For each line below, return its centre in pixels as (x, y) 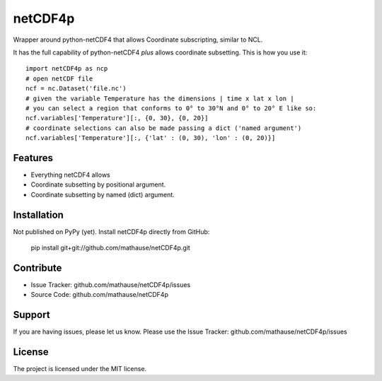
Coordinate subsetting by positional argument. (98, 184)
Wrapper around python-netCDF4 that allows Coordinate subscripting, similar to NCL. (138, 40)
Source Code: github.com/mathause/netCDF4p (100, 295)
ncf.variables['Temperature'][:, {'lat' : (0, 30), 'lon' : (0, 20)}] (151, 138)
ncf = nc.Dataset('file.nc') (76, 89)
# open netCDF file (59, 78)
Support (31, 315)
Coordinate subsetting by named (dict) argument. (103, 194)
